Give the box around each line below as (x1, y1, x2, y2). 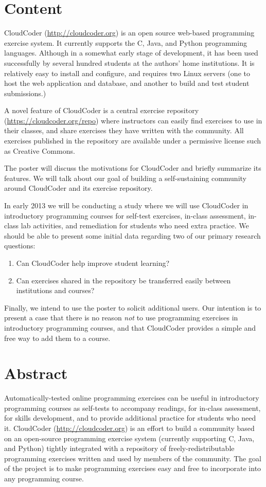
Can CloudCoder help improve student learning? (16, 258, 170, 268)
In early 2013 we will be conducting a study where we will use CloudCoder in (4, 200, 249, 211)
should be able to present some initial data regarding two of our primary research (4, 230, 261, 241)
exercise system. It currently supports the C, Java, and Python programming (4, 37, 247, 48)
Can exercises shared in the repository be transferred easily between (16, 275, 231, 285)
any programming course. (4, 473, 84, 484)
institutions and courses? (16, 285, 95, 296)
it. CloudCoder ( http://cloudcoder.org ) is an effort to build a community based (4, 423, 255, 434)
